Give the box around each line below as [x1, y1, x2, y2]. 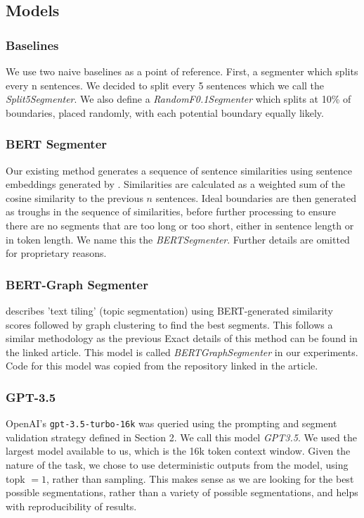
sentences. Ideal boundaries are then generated [155, 190, 357, 205]
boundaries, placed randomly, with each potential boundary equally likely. [6, 105, 324, 120]
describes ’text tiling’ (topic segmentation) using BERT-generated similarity [6, 303, 333, 317]
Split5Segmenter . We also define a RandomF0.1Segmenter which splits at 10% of [6, 91, 351, 106]
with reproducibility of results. [6, 498, 137, 513]
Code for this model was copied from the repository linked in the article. [6, 358, 318, 373]
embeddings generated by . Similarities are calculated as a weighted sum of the [6, 177, 346, 191]
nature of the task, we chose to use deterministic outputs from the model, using [6, 457, 349, 472]
